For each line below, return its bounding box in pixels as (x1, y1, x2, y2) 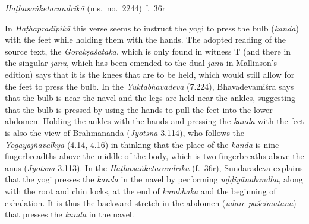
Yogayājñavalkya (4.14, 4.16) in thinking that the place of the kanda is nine (5, 138, 279, 150)
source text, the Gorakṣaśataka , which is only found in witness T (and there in (5, 45, 291, 57)
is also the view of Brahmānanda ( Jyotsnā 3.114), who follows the (5, 126, 245, 138)
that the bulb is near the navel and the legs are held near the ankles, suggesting (5, 92, 295, 104)
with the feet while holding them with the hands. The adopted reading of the (5, 33, 286, 46)
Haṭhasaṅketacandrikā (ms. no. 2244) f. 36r (5, 2, 166, 14)
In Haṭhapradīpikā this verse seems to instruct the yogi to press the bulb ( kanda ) (5, 21, 299, 34)
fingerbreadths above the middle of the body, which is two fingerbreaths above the (5, 150, 304, 162)
